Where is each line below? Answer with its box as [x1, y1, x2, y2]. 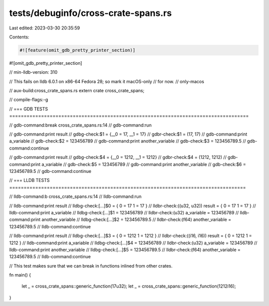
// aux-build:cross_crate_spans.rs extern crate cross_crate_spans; [9, 88, 144, 94]
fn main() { [9, 272, 31, 278]
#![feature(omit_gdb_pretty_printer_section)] [19, 47, 135, 53]
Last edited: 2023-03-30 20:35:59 [9, 25, 80, 31]
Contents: [9, 34, 29, 40]
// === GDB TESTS [9, 106, 48, 112]
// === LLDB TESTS [9, 177, 50, 183]
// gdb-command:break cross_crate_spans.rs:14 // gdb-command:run [9, 122, 152, 128]
